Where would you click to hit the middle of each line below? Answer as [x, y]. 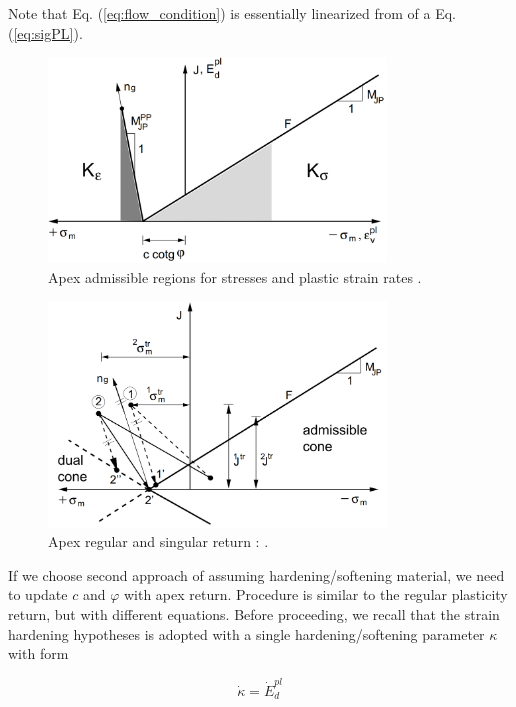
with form [38, 653]
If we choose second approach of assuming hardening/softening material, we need [256, 574]
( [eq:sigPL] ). [45, 32]
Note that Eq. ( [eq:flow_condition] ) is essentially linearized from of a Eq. [232, 13]
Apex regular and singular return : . [158, 541]
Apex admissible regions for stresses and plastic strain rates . [235, 276]
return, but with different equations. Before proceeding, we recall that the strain [254, 614]
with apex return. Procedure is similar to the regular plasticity [315, 594]
